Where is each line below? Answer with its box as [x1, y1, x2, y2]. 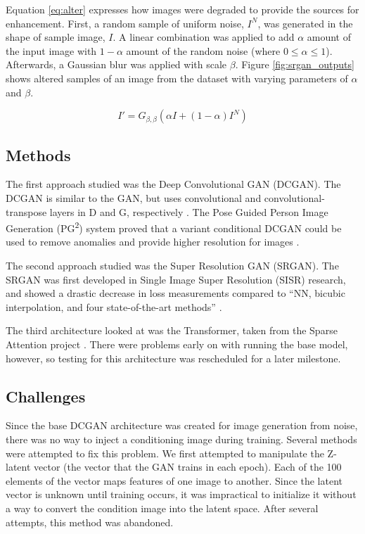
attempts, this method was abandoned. [6, 514, 174, 529]
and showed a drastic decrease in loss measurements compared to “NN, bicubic [6, 286, 345, 300]
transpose [6, 204, 47, 219]
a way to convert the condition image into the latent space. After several [6, 500, 319, 515]
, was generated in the [257, 15, 353, 30]
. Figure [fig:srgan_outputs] [235, 57, 354, 72]
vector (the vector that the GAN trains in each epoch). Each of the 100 [34, 459, 342, 474]
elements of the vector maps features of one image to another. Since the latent [6, 473, 343, 488]
